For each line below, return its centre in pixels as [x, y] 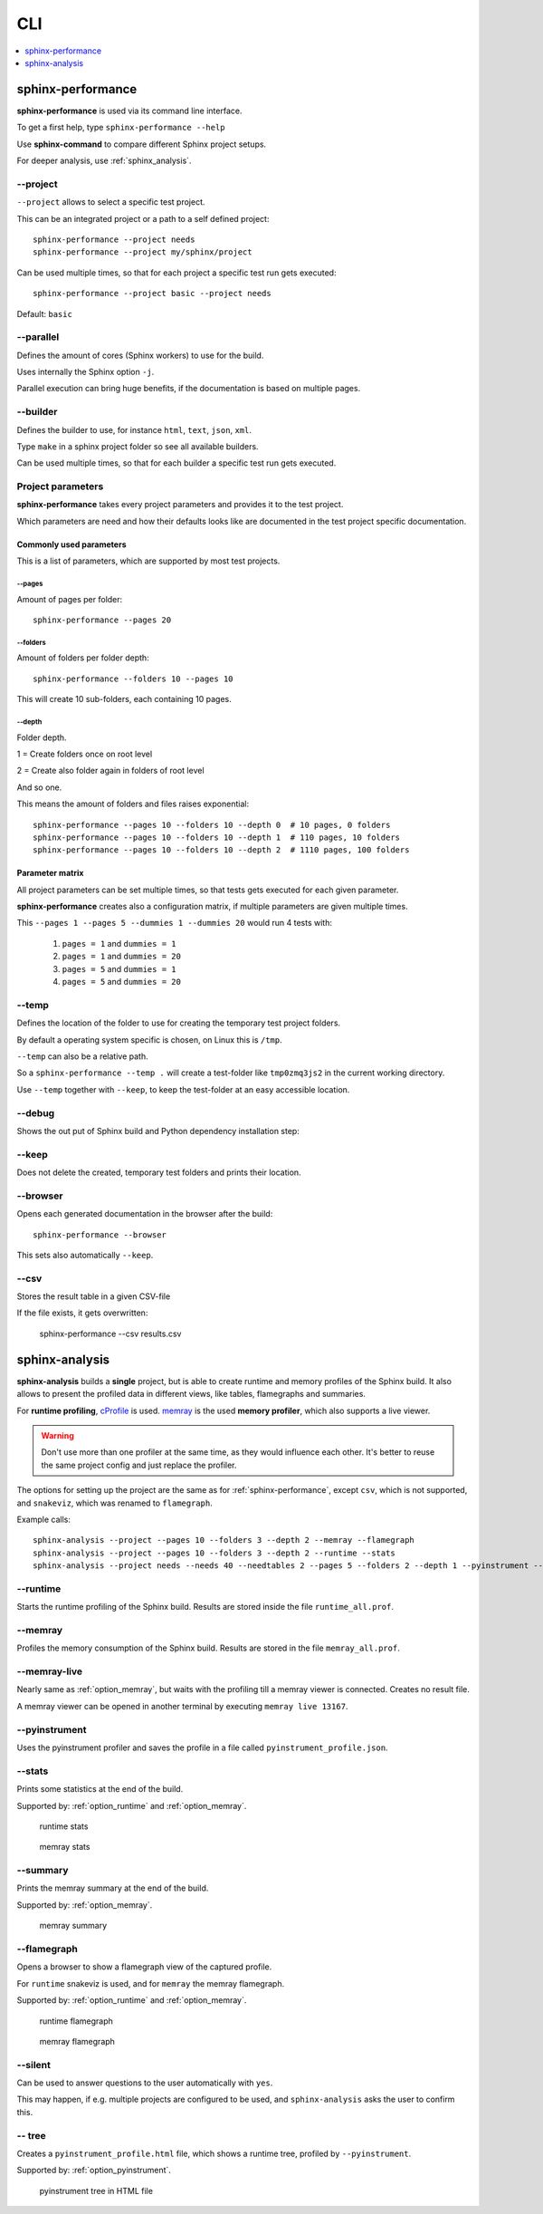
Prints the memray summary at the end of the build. [113, 1888]
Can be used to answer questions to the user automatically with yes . [145, 2083]
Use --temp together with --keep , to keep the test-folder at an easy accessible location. [183, 1089]
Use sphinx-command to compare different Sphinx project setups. [142, 144]
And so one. [39, 787]
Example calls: [44, 1519]
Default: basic [44, 313]
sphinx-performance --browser [100, 1235]
